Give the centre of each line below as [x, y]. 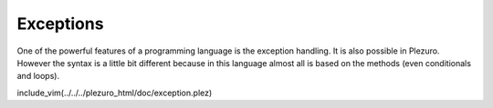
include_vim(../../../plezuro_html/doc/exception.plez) [115, 93]
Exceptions [60, 24]
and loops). [38, 76]
